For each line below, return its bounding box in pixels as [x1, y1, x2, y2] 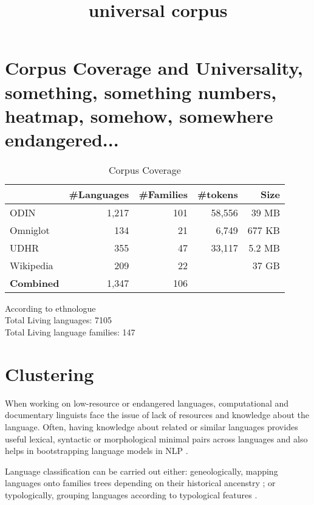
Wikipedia [10, 258, 53, 272]
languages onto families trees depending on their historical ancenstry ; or [5, 476, 276, 489]
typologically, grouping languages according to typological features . [5, 488, 258, 501]
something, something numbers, [5, 79, 277, 104]
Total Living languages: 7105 [5, 314, 112, 326]
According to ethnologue [5, 301, 96, 314]
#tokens [197, 187, 238, 201]
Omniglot [10, 222, 50, 237]
